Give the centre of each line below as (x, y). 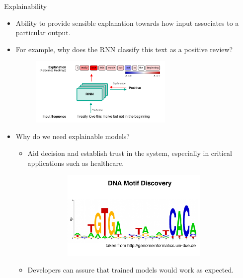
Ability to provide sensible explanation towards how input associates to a (127, 23)
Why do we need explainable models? (73, 136)
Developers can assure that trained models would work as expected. (131, 269)
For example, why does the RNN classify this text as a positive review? (124, 49)
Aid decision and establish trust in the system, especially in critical (130, 153)
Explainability (26, 6)
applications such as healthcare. (76, 163)
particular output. (43, 33)
